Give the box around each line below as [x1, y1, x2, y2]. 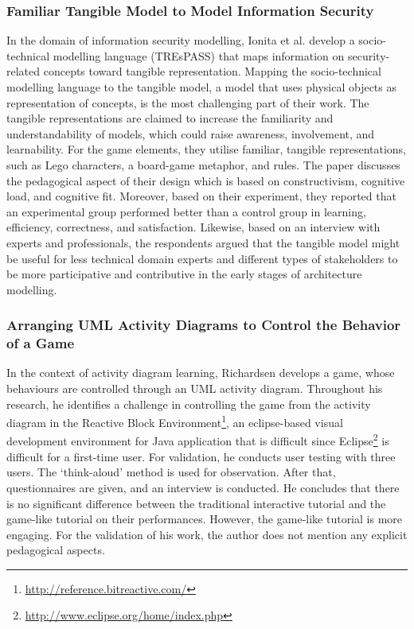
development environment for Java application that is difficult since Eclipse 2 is [6, 430, 389, 449]
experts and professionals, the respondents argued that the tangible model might [6, 234, 400, 250]
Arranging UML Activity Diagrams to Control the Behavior [6, 315, 401, 335]
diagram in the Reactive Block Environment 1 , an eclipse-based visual [6, 412, 343, 430]
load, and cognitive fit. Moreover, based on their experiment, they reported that [6, 188, 396, 204]
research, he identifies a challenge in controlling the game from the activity [6, 395, 371, 412]
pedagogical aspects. [6, 542, 105, 558]
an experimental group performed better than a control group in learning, [6, 203, 366, 219]
